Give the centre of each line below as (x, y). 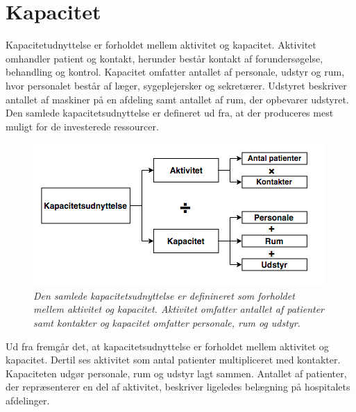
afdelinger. (28, 401)
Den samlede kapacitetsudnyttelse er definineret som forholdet (164, 295)
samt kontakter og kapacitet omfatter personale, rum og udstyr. (167, 323)
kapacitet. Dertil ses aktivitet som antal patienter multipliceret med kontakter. (173, 360)
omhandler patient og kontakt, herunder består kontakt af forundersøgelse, (164, 58)
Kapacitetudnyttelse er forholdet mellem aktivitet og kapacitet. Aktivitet (161, 45)
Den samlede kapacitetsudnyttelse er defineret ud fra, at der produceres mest (170, 113)
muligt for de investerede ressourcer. (82, 126)
